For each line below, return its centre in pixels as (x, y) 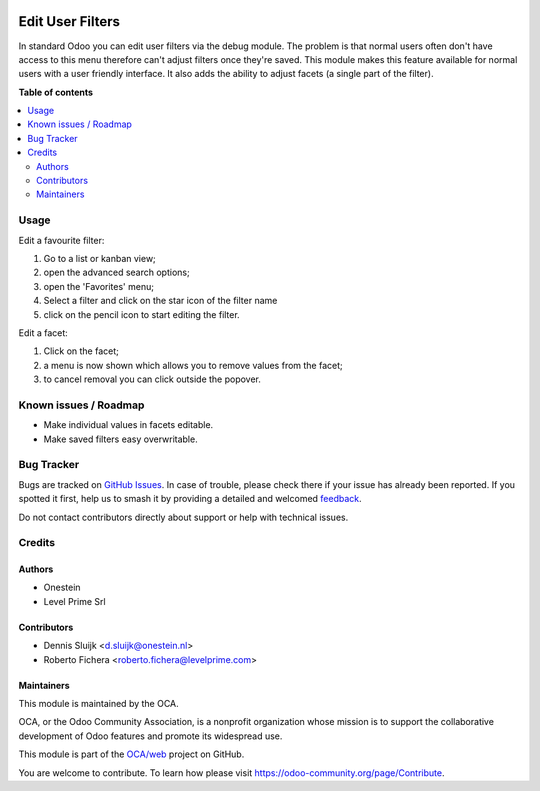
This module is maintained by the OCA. (98, 704)
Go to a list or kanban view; (100, 258)
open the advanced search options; (116, 272)
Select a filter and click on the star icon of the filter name (160, 301)
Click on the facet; (81, 351)
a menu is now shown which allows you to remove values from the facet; (193, 365)
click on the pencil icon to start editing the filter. (141, 314)
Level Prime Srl (74, 601)
